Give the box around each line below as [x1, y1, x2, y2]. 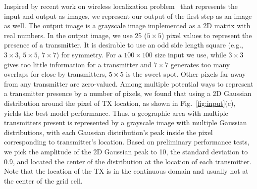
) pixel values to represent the [161, 30, 252, 40]
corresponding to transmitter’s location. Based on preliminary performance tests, [4, 137, 250, 147]
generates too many [170, 59, 230, 69]
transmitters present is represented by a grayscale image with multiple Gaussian [4, 117, 247, 128]
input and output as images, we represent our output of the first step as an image [4, 10, 252, 21]
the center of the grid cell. [4, 175, 83, 186]
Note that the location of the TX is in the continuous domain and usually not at [4, 166, 249, 176]
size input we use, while [154, 49, 226, 59]
